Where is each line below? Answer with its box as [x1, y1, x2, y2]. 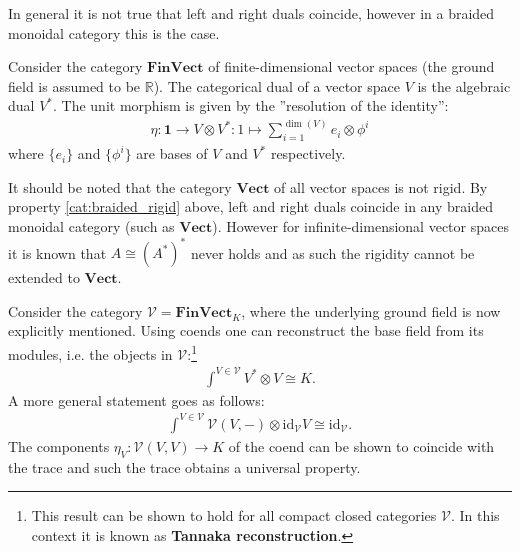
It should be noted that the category [8, 176, 232, 197]
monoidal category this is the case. [8, 22, 220, 43]
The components [8, 435, 110, 456]
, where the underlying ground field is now [241, 300, 501, 321]
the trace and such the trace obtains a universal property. [8, 456, 361, 477]
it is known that [8, 242, 107, 263]
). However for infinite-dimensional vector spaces [212, 216, 509, 237]
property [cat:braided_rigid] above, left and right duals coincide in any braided [8, 196, 493, 217]
